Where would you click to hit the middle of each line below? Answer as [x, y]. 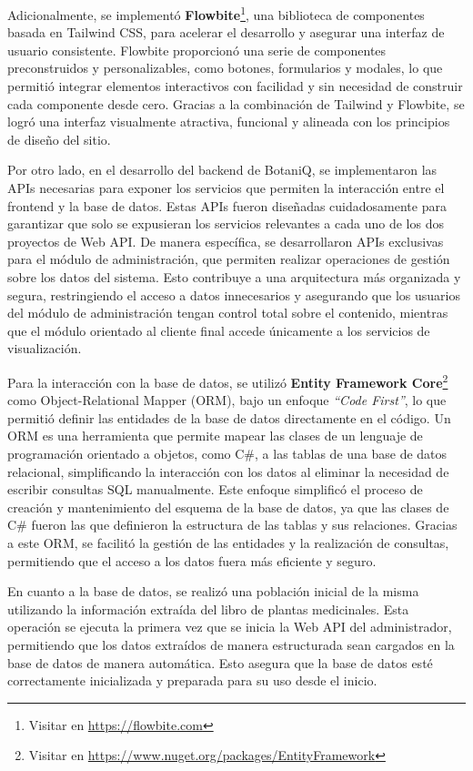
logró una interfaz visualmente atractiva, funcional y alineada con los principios [229, 122]
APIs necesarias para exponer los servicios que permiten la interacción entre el [226, 188]
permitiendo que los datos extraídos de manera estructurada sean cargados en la [231, 644]
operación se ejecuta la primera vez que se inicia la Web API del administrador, [230, 627]
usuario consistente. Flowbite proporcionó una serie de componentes [197, 50]
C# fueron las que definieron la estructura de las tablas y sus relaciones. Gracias [232, 525]
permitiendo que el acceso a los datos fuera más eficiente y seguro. [192, 560]
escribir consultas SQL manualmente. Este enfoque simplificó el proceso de [215, 489]
